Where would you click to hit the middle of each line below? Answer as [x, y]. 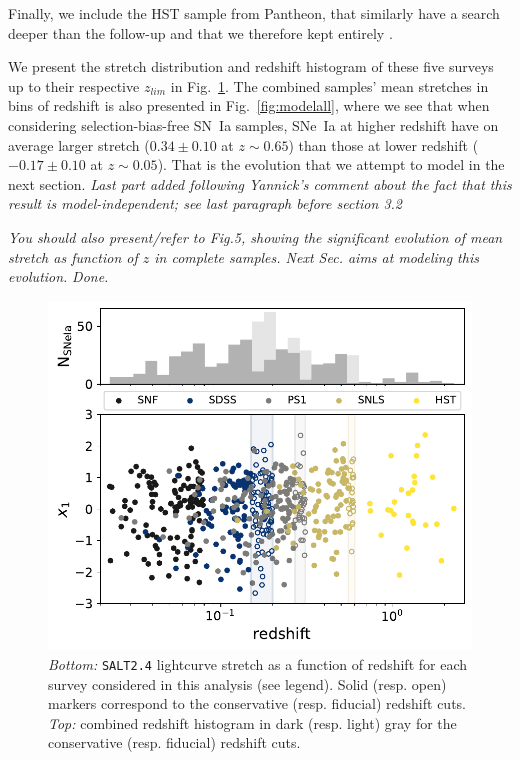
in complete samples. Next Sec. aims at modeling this [316, 256]
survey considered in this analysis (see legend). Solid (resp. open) [247, 683]
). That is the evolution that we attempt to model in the [331, 164]
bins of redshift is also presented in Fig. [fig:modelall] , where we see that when [249, 105]
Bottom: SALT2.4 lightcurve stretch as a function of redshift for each [258, 664]
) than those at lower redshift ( [383, 144]
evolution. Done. [58, 276]
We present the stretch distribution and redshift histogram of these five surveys [251, 66]
